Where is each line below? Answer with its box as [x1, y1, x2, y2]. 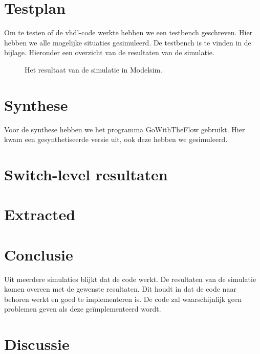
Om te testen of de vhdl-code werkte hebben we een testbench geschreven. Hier [4, 27, 253, 38]
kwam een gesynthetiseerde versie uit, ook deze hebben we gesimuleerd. [4, 134, 228, 145]
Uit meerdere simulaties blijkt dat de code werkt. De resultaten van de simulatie [4, 273, 256, 284]
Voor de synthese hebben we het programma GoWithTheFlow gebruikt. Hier [4, 124, 245, 134]
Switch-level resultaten [4, 164, 168, 184]
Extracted [4, 204, 76, 225]
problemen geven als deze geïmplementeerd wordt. [4, 303, 161, 314]
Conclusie [4, 244, 73, 265]
